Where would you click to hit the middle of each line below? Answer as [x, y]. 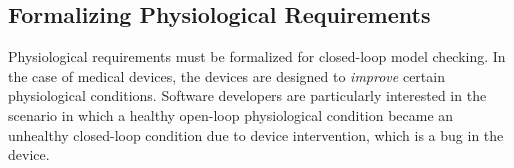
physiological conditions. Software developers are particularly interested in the [247, 95]
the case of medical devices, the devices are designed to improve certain [226, 75]
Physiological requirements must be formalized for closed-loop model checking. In [257, 56]
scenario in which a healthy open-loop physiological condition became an [231, 114]
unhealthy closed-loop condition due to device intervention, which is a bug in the [256, 134]
